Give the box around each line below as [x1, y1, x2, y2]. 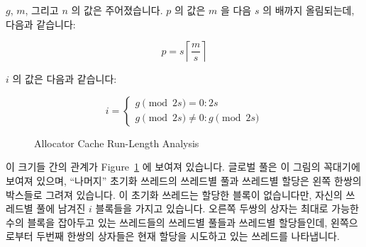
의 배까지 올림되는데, [262, 3, 355, 17]
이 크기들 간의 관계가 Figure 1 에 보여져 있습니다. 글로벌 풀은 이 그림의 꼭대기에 [6, 159, 360, 174]
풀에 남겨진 [36, 201, 86, 216]
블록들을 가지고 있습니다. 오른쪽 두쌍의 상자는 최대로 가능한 [95, 201, 359, 216]
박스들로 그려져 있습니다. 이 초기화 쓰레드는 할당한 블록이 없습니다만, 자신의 [6, 187, 343, 202]
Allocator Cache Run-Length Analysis [34, 135, 199, 150]
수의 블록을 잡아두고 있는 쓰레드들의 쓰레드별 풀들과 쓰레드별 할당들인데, [6, 214, 328, 229]
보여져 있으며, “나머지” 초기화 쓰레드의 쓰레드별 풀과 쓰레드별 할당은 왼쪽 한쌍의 [6, 173, 362, 188]
